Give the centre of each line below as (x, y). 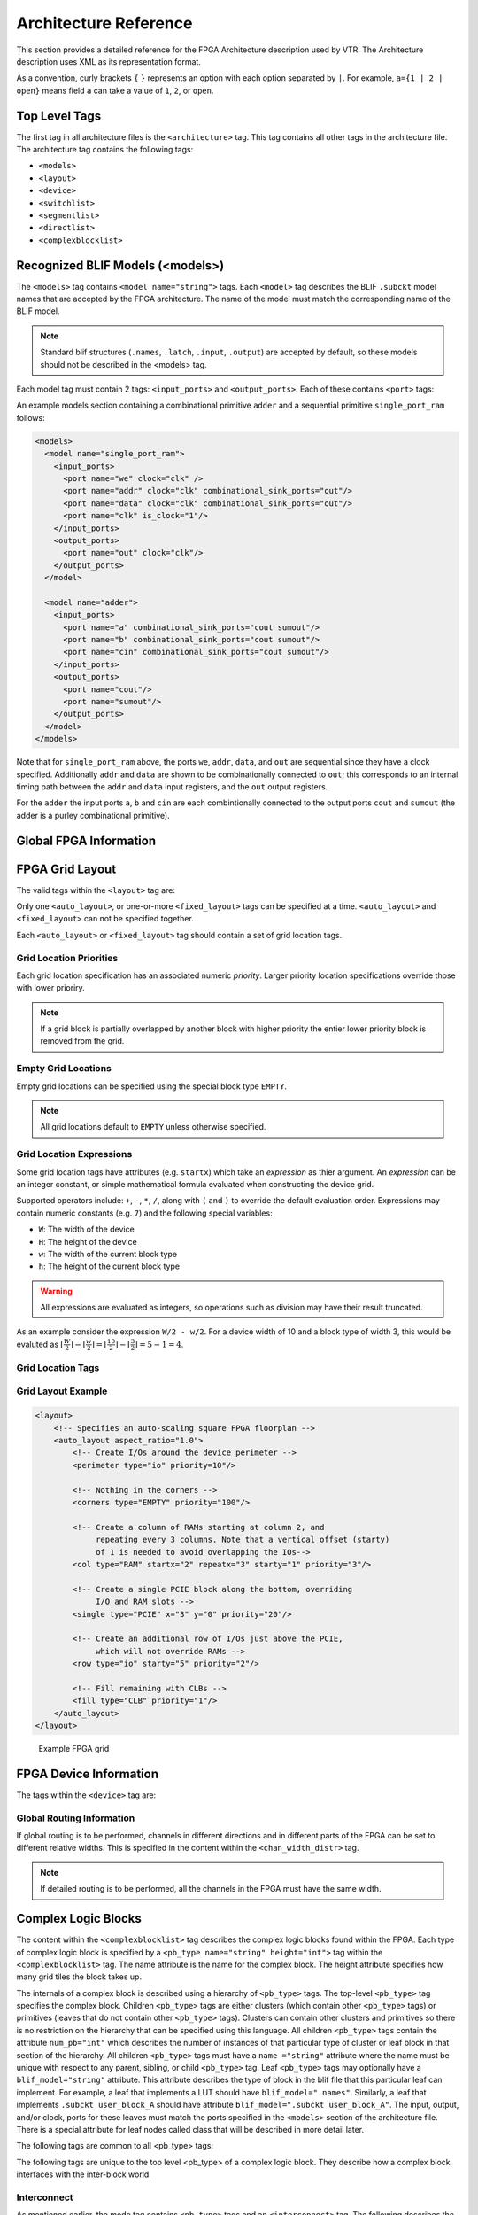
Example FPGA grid (74, 1749)
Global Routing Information (76, 1818)
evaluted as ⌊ (40, 1344)
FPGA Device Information (88, 1773)
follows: (31, 417)
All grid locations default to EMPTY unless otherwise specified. (153, 1127)
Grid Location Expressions (74, 1154)
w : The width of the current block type (108, 1254)
